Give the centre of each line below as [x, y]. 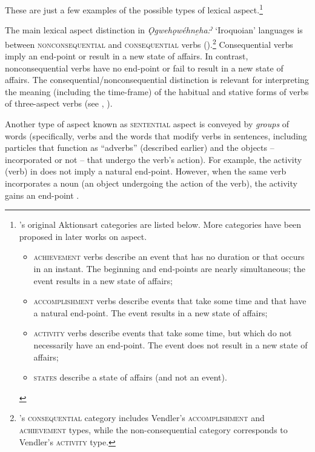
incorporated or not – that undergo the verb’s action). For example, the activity [154, 159]
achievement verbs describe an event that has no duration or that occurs [169, 257]
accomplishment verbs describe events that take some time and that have [170, 301]
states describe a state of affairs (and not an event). [130, 377]
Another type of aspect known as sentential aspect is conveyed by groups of [147, 124]
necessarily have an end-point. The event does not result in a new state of [171, 344]
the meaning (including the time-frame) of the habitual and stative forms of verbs [157, 91]
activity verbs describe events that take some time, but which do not [163, 333]
